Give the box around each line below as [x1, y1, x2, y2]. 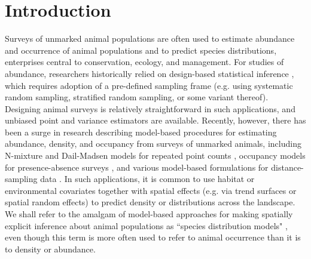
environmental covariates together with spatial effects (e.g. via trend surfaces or [5, 184, 297, 196]
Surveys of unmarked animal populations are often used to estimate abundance [5, 32, 295, 45]
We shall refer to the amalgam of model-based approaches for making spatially [5, 208, 293, 220]
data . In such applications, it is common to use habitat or [40, 172, 255, 185]
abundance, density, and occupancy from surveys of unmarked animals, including [5, 137, 301, 150]
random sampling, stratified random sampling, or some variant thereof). [5, 91, 269, 103]
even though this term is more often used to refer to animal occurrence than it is [5, 231, 301, 243]
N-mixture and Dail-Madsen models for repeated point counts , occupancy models [5, 149, 306, 162]
